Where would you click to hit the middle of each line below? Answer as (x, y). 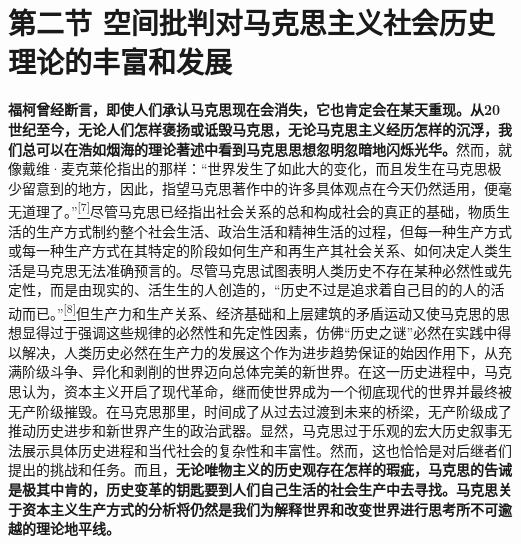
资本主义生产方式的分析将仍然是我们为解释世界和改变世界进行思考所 (245, 508)
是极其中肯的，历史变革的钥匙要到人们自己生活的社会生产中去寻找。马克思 (253, 488)
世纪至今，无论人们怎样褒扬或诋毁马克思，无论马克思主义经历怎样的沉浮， (253, 128)
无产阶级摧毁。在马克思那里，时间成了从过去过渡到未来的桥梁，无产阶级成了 (260, 410)
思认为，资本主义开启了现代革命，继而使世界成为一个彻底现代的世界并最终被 (260, 390)
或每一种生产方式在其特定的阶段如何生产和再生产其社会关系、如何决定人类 (253, 250)
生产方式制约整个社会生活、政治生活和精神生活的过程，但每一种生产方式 (273, 230)
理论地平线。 (77, 528)
